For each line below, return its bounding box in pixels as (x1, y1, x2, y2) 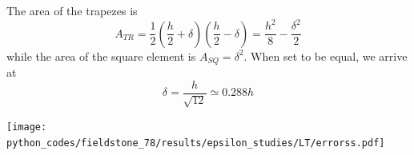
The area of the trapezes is (6, 2, 138, 18)
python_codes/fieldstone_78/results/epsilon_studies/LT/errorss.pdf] (6, 137, 385, 149)
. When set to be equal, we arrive (243, 47, 408, 64)
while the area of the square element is (6, 47, 196, 64)
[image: (6, 121, 47, 133)
